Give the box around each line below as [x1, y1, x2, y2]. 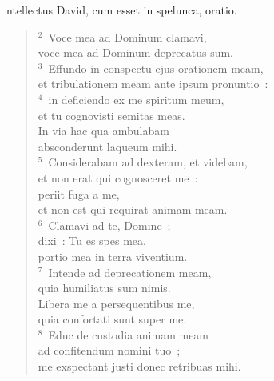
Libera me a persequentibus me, [38, 295, 195, 311]
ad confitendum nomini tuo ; [38, 342, 181, 359]
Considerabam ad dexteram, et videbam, [48, 154, 248, 170]
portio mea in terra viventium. [38, 247, 188, 264]
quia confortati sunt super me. [38, 311, 187, 327]
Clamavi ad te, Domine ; [48, 216, 171, 233]
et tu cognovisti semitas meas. [38, 106, 185, 123]
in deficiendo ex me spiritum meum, [48, 90, 224, 107]
